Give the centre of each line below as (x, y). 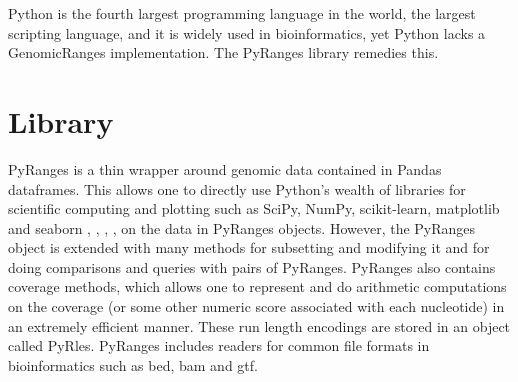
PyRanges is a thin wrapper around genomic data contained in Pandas (225, 168)
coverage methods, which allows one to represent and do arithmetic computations (257, 286)
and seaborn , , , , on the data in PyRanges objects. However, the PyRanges (242, 227)
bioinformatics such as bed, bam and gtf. (133, 364)
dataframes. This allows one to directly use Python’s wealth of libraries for (237, 188)
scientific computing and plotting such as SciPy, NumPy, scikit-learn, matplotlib (254, 208)
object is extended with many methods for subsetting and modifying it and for (249, 247)
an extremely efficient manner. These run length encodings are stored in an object (259, 325)
